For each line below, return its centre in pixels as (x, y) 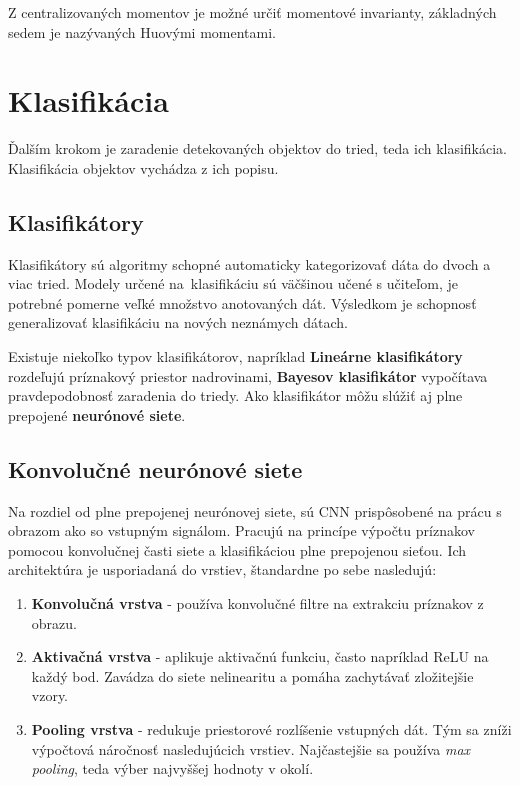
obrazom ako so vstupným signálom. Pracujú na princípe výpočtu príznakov (241, 530)
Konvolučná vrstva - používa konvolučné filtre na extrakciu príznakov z (257, 603)
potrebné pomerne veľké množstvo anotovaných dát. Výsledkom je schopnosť (242, 302)
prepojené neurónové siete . (97, 414)
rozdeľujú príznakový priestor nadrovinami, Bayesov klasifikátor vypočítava (248, 375)
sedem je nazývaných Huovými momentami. (142, 31)
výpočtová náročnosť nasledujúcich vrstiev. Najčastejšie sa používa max (251, 748)
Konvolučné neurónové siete (155, 468)
